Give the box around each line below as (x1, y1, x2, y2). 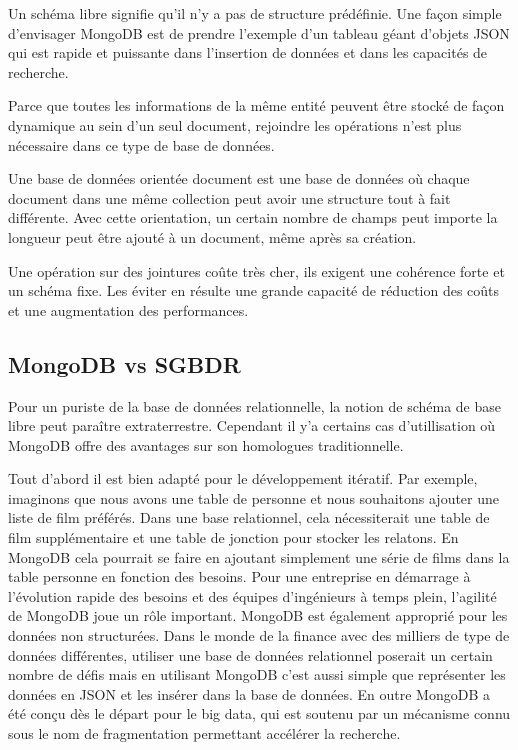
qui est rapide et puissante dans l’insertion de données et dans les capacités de (8, 42, 488, 63)
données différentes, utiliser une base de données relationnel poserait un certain (8, 644, 493, 665)
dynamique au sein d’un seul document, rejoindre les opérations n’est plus (8, 114, 462, 135)
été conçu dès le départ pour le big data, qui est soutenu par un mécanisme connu (8, 703, 511, 724)
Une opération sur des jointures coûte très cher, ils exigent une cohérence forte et (8, 260, 505, 281)
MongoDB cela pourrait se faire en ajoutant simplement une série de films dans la (8, 546, 510, 567)
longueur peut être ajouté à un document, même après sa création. (8, 226, 417, 247)
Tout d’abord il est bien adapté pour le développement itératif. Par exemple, (8, 468, 478, 489)
